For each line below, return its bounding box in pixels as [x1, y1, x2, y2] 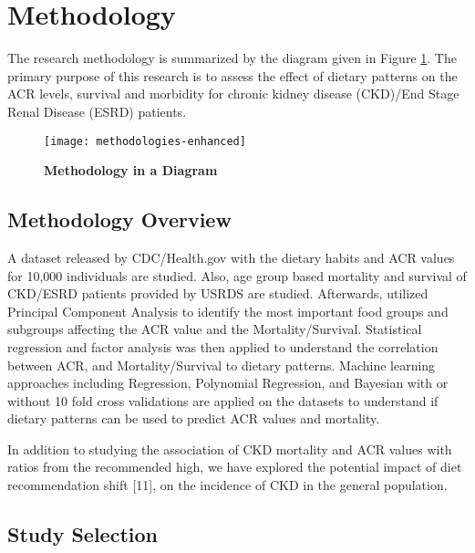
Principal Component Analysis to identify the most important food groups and [7, 301, 449, 320]
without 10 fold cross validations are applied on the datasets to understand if [7, 391, 439, 410]
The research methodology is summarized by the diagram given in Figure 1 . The [7, 48, 457, 68]
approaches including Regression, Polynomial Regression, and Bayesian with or [7, 373, 449, 392]
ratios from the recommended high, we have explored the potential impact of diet [7, 457, 462, 476]
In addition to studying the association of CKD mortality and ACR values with [7, 439, 452, 458]
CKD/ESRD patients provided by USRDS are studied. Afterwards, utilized [7, 284, 429, 303]
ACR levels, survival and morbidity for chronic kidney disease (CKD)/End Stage [7, 84, 460, 103]
